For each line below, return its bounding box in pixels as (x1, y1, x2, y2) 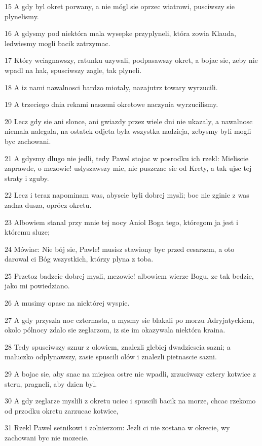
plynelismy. (5, 11, 39, 21)
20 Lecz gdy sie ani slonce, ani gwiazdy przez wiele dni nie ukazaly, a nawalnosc (5, 116, 253, 126)
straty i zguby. (5, 172, 49, 183)
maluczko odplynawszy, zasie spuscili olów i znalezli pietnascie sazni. (5, 351, 217, 362)
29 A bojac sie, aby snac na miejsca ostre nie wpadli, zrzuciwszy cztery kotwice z (5, 368, 256, 379)
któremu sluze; (5, 227, 50, 237)
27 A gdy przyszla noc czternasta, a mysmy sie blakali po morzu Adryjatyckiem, (5, 314, 254, 325)
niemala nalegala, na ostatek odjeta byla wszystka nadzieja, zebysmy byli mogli (5, 126, 251, 136)
